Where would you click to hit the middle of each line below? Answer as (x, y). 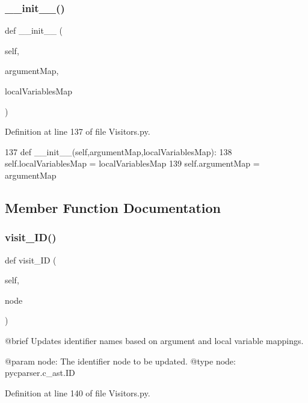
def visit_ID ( (31, 260)
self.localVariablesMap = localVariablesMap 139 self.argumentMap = (132, 163)
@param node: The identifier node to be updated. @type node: (120, 361)
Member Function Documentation (113, 207)
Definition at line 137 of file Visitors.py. (78, 131)
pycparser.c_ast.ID (40, 373)
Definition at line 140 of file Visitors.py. (78, 392)
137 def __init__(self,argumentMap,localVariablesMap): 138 (119, 151)
